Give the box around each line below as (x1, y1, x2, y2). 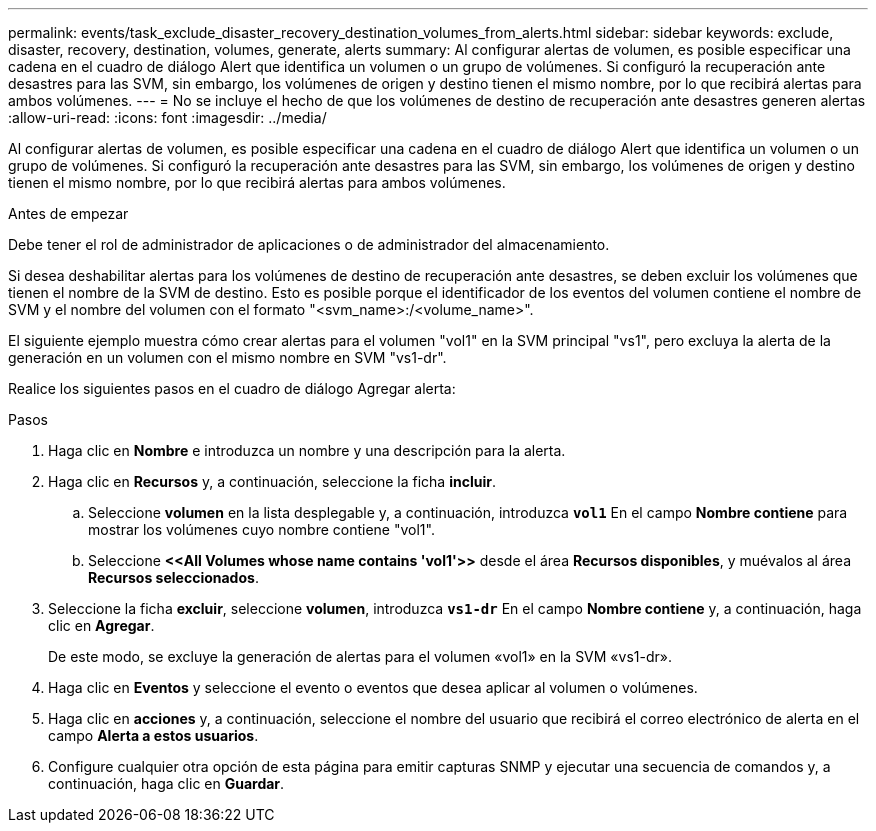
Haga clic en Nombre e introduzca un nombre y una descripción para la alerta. (48, 442, 566, 459)
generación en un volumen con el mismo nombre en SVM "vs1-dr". (8, 349, 447, 366)
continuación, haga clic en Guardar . (48, 775, 285, 792)
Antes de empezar (8, 205, 129, 222)
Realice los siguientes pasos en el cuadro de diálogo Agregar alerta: (8, 380, 456, 397)
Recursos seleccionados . (88, 569, 259, 586)
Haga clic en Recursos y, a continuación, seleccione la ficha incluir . (48, 473, 496, 490)
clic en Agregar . (48, 617, 155, 634)
